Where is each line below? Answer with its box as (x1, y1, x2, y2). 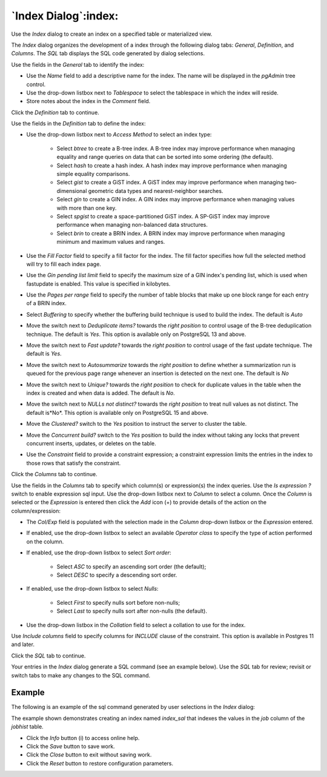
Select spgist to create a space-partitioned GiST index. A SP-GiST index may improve (56, 212, 270, 220)
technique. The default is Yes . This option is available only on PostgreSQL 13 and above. (26, 331, 246, 338)
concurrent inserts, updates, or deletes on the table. (26, 440, 157, 447)
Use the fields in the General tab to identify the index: (11, 61, 145, 68)
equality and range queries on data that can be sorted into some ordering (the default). (56, 153, 274, 161)
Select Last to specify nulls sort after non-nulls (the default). (56, 607, 208, 615)
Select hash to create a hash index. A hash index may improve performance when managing (56, 161, 287, 169)
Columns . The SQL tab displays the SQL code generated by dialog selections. (11, 50, 205, 57)
